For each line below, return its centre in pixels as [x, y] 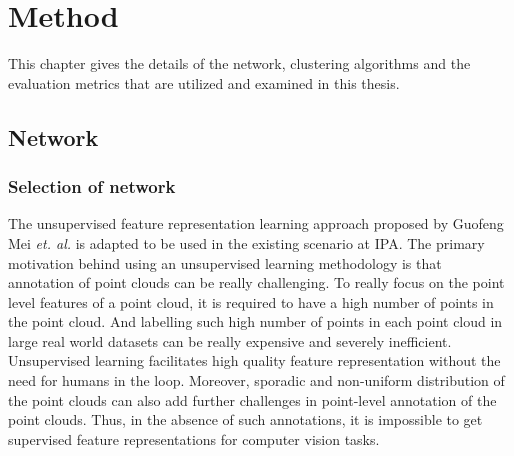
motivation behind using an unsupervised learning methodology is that [225, 262]
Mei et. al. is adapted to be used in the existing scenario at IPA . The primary [246, 242]
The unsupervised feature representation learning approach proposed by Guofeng [256, 223]
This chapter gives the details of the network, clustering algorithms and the [239, 63]
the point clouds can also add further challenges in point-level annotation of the [252, 399]
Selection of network [92, 186]
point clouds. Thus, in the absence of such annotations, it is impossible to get [245, 419]
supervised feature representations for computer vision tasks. [194, 438]
